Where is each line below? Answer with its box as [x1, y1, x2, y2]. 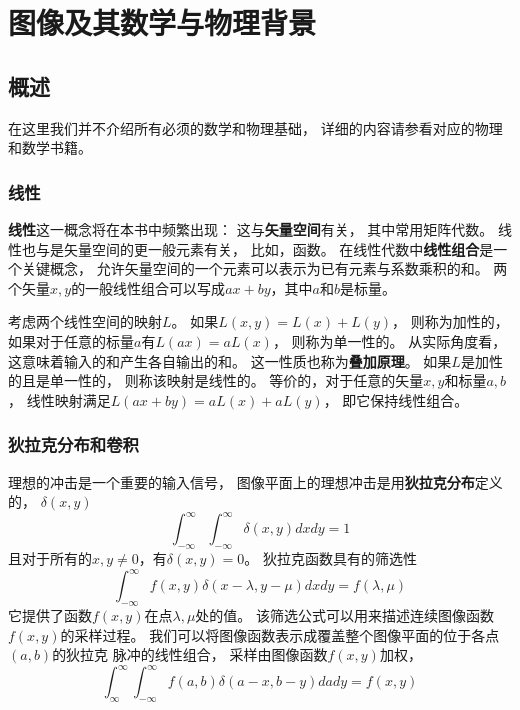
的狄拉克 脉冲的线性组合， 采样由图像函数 [52, 644, 328, 665]
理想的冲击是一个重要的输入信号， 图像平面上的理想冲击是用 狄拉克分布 [8, 471, 475, 492]
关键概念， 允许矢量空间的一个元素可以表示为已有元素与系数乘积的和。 [21, 258, 489, 279]
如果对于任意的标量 [8, 330, 134, 351]
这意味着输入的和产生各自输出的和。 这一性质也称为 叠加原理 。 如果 [8, 350, 452, 371]
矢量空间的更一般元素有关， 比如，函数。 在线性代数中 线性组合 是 [63, 238, 494, 259]
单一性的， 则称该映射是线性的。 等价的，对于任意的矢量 [49, 370, 424, 391]
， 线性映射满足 [8, 389, 111, 410]
